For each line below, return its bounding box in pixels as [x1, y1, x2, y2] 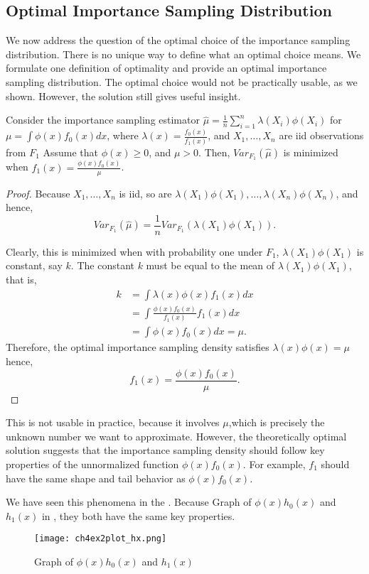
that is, [6, 272, 37, 287]
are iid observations [279, 128, 364, 143]
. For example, [242, 456, 306, 471]
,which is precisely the [228, 415, 325, 430]
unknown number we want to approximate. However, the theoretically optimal [6, 428, 347, 443]
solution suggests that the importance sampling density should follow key [6, 443, 325, 457]
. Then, [198, 144, 230, 159]
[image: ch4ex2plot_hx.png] [34, 534, 167, 544]
